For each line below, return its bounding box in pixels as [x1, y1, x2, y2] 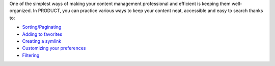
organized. [9, 8, 32, 14]
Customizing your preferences [22, 45, 86, 51]
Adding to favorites [22, 31, 63, 37]
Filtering [22, 52, 40, 58]
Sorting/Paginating [22, 24, 62, 30]
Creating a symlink [22, 38, 62, 44]
